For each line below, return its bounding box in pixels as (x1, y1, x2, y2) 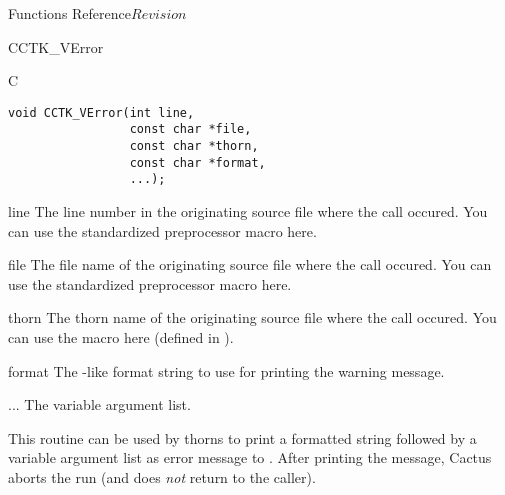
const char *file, (129, 122, 252, 137)
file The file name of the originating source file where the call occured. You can (8, 254, 492, 275)
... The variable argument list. (8, 394, 191, 415)
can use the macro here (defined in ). (8, 327, 234, 348)
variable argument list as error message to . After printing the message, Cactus (8, 447, 492, 468)
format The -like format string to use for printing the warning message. (8, 360, 445, 381)
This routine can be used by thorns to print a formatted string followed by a (8, 427, 477, 448)
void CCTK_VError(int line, (8, 105, 195, 120)
